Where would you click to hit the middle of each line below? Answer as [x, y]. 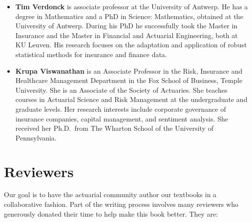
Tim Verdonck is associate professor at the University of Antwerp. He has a [132, 6]
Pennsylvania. [36, 137]
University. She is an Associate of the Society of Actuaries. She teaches [121, 90]
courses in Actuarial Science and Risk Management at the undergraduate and [131, 99]
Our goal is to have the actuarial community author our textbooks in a [110, 194]
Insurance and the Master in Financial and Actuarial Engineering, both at [126, 35]
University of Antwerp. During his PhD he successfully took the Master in [126, 26]
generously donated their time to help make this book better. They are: [111, 213]
